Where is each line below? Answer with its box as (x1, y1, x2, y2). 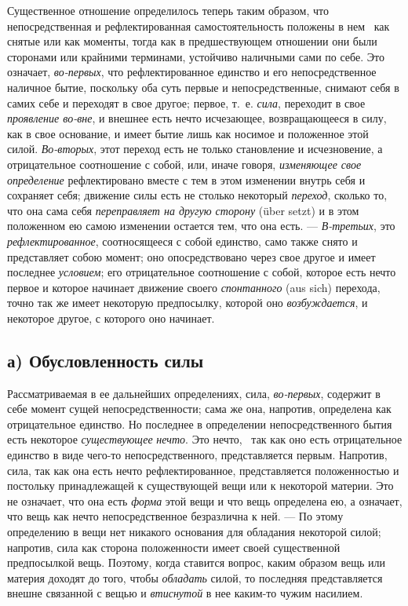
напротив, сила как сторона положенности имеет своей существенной (7, 538, 341, 555)
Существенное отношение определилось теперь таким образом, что (7, 2, 329, 18)
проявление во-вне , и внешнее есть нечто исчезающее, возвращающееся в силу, (7, 110, 387, 126)
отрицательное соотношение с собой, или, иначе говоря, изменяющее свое (7, 155, 362, 172)
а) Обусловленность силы (7, 348, 204, 372)
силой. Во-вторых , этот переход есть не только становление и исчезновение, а (7, 141, 383, 157)
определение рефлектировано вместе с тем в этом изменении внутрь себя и (7, 171, 366, 188)
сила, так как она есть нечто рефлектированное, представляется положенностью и (7, 462, 399, 478)
